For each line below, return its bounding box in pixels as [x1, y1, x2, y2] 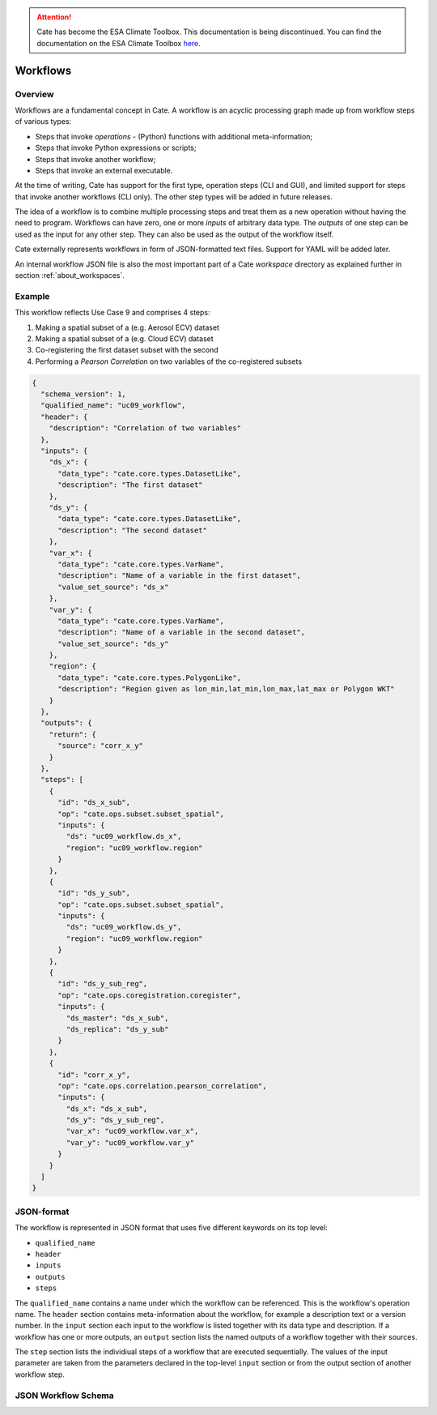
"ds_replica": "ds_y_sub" [66, 1024, 169, 1033]
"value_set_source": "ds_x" [57, 582, 169, 592]
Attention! [36, 12, 72, 22]
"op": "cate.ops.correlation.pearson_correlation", [57, 1081, 267, 1090]
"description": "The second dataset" [57, 525, 208, 535]
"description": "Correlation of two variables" [49, 424, 242, 433]
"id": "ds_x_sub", [57, 798, 131, 807]
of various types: [15, 117, 72, 126]
